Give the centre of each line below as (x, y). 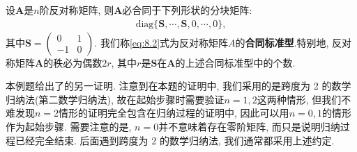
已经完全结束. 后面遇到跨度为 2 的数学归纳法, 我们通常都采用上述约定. (175, 140)
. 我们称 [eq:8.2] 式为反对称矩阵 (161, 42)
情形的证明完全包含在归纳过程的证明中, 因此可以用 (174, 113)
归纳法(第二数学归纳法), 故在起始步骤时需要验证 (115, 99)
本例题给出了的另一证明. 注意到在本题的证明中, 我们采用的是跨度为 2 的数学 (178, 86)
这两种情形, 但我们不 (304, 99)
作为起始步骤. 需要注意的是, (69, 126)
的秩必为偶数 (73, 62)
